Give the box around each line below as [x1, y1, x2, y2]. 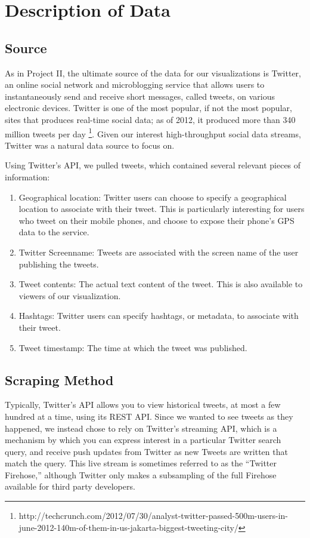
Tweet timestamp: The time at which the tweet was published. [18, 341, 247, 353]
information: [5, 170, 50, 183]
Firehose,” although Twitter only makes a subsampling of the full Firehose [5, 468, 277, 481]
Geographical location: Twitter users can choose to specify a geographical [18, 190, 287, 203]
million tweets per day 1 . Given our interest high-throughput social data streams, [5, 125, 301, 140]
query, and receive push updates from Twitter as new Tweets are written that [5, 445, 288, 457]
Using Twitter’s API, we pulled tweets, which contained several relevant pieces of [5, 159, 301, 171]
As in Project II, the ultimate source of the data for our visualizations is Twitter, [5, 66, 301, 79]
